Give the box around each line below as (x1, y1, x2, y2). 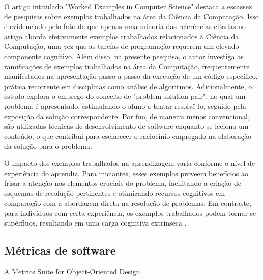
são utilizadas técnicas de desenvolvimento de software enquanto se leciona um (4, 121, 249, 131)
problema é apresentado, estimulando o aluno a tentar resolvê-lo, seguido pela (4, 100, 246, 111)
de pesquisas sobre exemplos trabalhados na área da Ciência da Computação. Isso (4, 11, 259, 21)
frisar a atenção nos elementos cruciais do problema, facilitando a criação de (4, 178, 241, 188)
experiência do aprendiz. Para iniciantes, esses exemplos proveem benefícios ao (4, 167, 248, 178)
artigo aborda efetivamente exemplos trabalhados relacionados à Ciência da (4, 31, 239, 41)
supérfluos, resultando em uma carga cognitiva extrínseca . (4, 217, 187, 228)
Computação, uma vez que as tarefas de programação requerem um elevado (4, 41, 239, 51)
